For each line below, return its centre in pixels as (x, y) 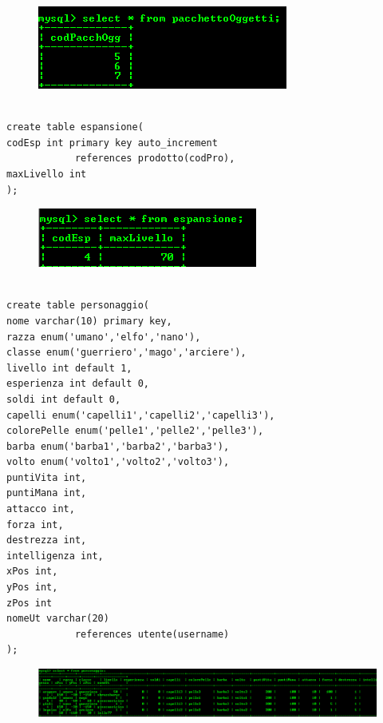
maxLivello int (47, 174)
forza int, (35, 524)
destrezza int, (47, 540)
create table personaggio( (78, 306)
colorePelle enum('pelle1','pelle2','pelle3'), (135, 431)
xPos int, (32, 572)
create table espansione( (75, 127)
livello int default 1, (69, 368)
